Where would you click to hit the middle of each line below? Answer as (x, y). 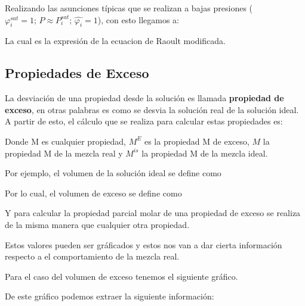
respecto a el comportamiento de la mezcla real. (92, 256)
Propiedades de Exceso (77, 73)
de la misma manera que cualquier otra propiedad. (97, 224)
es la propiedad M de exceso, (197, 141)
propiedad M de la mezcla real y (64, 153)
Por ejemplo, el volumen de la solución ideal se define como (113, 173)
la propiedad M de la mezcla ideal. (205, 153)
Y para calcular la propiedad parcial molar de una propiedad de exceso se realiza (153, 213)
